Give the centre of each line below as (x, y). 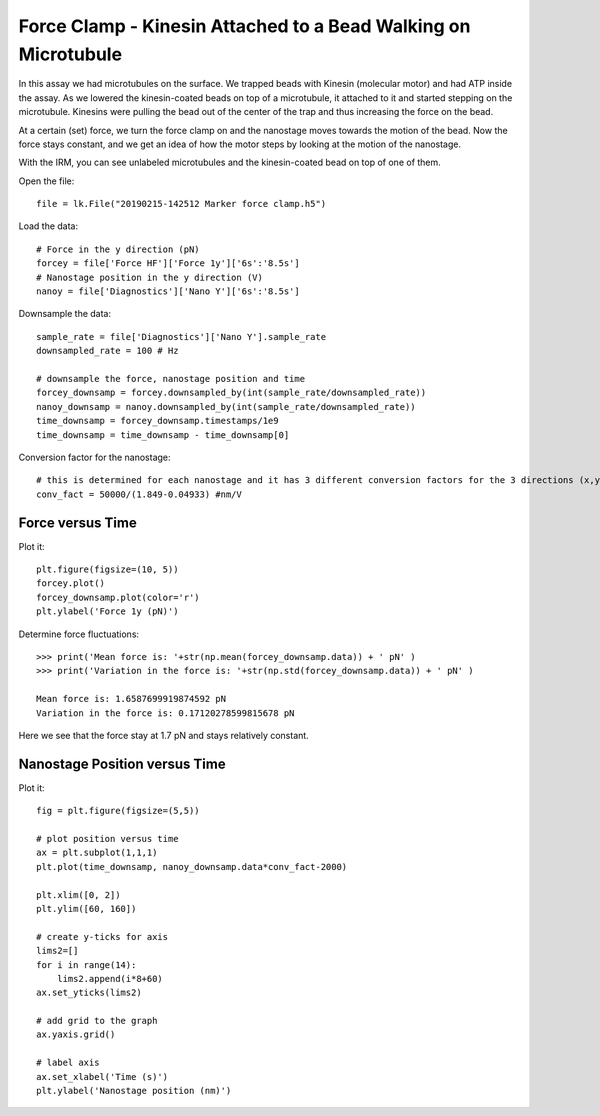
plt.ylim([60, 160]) (86, 908)
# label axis (68, 1063)
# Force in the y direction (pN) (118, 249)
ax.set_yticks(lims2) (89, 993)
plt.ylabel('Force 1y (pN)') (107, 611)
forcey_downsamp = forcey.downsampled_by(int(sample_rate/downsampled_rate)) (231, 393)
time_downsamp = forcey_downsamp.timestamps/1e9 (157, 421)
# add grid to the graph (97, 1021)
